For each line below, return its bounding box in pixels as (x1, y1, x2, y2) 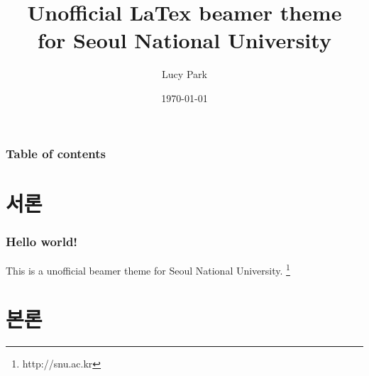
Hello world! (6, 232, 78, 250)
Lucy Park (162, 67, 207, 82)
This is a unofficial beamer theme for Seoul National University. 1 (6, 261, 290, 277)
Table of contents (6, 144, 106, 162)
